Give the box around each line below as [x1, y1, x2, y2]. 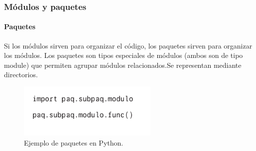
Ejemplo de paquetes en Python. [24, 137, 124, 148]
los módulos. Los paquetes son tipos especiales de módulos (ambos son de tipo [4, 50, 243, 60]
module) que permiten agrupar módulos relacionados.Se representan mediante [4, 59, 242, 70]
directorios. [4, 69, 38, 80]
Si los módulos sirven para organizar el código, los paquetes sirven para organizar [4, 40, 253, 50]
